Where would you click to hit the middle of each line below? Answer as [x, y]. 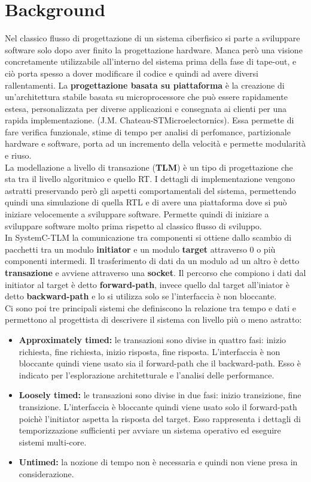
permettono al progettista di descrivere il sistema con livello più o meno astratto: [153, 319]
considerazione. [46, 473]
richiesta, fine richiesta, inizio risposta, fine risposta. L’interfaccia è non [150, 351]
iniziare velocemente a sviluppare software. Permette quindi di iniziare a [137, 214]
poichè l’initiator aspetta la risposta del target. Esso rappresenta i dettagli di [160, 418]
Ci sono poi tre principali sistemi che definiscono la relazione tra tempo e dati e [150, 307]
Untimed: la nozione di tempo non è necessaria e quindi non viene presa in [158, 462]
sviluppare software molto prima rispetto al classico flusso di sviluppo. [133, 225]
